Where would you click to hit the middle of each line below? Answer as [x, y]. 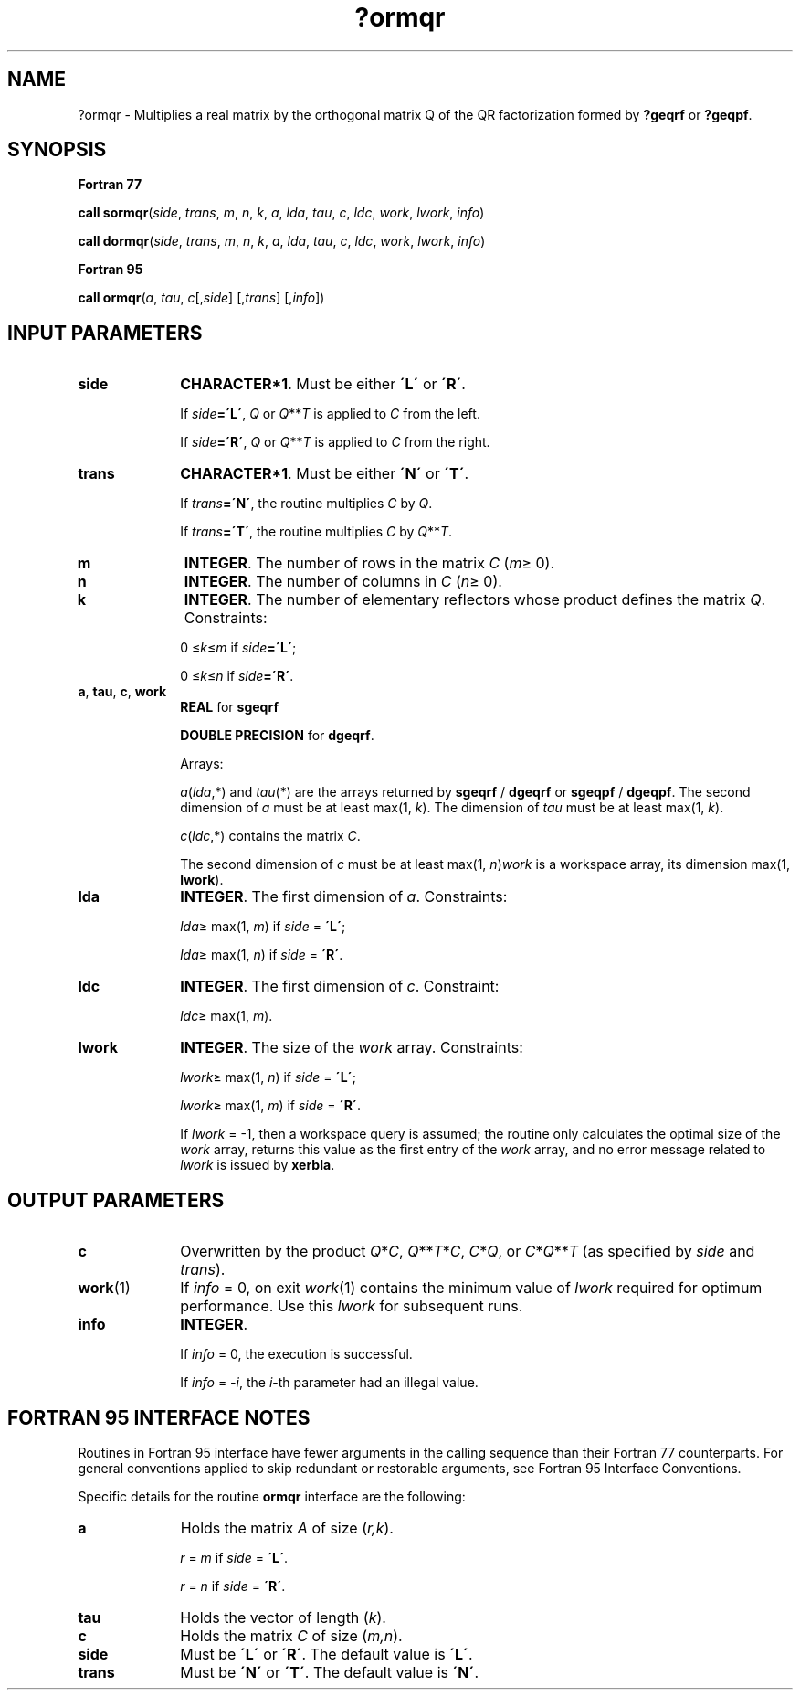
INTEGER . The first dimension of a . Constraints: [344, 897]
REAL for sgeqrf [229, 707]
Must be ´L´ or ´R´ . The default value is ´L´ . [326, 1654]
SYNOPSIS [57, 150]
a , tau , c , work [122, 692]
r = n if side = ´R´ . [233, 1586]
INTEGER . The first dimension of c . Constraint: [340, 986]
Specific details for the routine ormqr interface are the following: [272, 1496]
